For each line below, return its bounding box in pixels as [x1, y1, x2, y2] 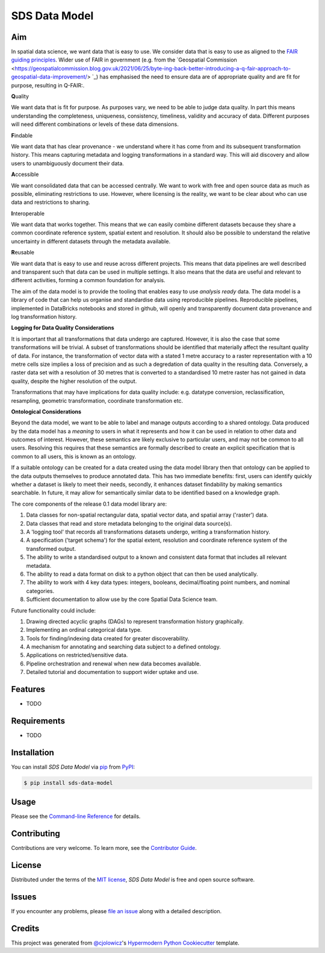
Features [11, 684, 45, 694]
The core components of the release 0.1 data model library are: [11, 500, 167, 508]
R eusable [11, 249, 35, 256]
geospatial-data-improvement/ [11, 73, 87, 81]
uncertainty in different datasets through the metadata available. [11, 237, 171, 245]
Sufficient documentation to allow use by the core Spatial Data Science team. [26, 596, 218, 603]
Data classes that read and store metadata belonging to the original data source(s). [26, 520, 232, 527]
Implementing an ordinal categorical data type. [26, 626, 142, 634]
